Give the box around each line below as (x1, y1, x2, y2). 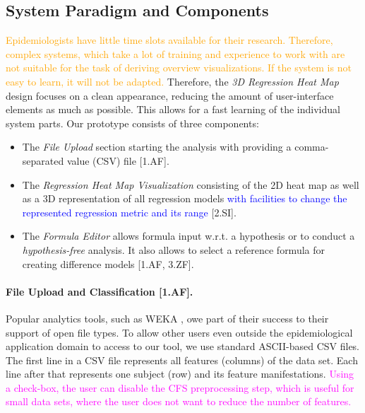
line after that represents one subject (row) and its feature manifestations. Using (6, 366, 354, 381)
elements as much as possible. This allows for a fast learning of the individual (6, 102, 340, 117)
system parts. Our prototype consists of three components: (6, 115, 259, 130)
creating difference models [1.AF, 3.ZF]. (22, 256, 194, 271)
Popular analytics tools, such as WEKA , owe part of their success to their (6, 310, 329, 325)
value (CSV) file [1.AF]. (66, 153, 169, 168)
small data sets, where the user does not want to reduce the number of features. (6, 394, 352, 409)
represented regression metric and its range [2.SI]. (22, 204, 237, 219)
